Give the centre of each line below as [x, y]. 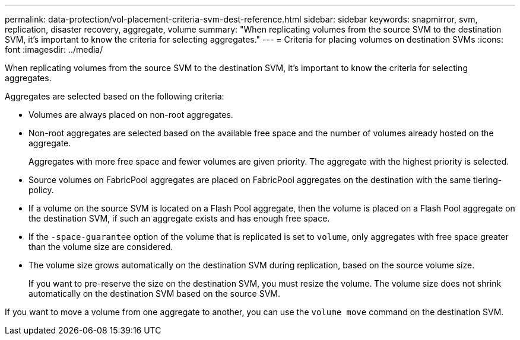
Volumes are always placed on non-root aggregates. [131, 115]
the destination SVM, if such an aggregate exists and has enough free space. [179, 218]
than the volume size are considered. [101, 247]
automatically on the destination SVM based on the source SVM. [155, 294]
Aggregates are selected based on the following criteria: [115, 96]
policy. [41, 190]
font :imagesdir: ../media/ [54, 49]
